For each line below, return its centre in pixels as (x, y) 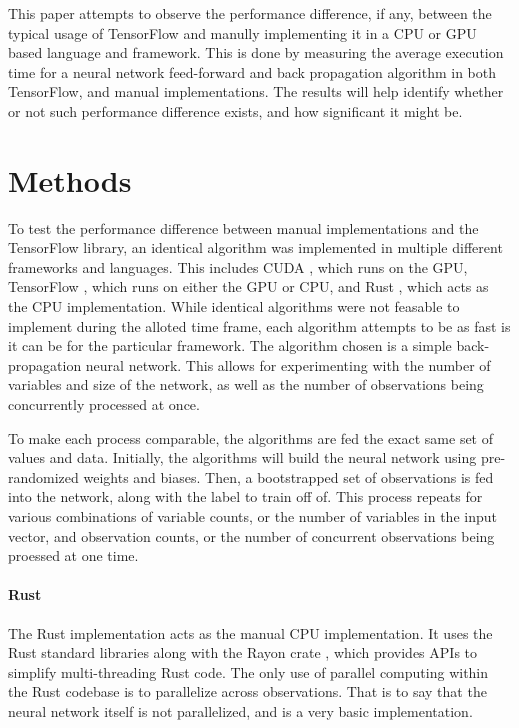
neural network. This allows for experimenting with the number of (288, 364)
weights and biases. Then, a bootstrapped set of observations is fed (288, 476)
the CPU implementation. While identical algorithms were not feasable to (234, 306)
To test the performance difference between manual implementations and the (243, 227)
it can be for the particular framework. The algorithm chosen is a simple (230, 345)
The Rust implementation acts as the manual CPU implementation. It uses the (250, 632)
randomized (43, 476)
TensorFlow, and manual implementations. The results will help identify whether (256, 91)
